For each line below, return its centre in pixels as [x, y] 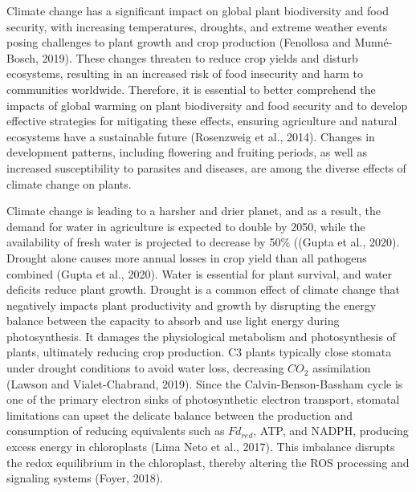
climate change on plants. [69, 183]
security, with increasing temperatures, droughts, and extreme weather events [197, 26]
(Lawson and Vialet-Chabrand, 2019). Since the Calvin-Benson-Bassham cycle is [205, 383]
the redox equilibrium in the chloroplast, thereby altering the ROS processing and [208, 462]
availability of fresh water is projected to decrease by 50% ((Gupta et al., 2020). [203, 242]
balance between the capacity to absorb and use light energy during [173, 321]
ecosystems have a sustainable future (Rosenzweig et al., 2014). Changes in [191, 136]
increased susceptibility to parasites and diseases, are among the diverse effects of [206, 167]
